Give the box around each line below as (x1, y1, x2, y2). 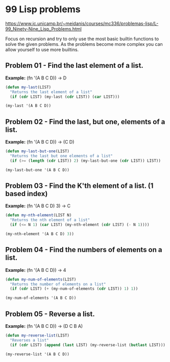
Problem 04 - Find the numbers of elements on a (5, 245, 162, 254)
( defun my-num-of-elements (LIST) (5, 276, 77, 282)
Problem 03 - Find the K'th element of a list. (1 (5, 181, 154, 190)
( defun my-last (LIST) (5, 85, 52, 90)
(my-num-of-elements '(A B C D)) (5, 295, 77, 301)
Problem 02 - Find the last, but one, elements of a (5, 117, 165, 126)
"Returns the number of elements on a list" (10, 282, 106, 287)
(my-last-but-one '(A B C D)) (5, 167, 70, 173)
